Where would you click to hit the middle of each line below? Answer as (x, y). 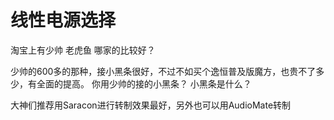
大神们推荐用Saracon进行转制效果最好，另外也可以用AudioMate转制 (151, 105)
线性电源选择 (63, 20)
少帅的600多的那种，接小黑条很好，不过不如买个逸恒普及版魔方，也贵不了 (163, 71)
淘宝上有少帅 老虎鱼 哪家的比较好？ (83, 50)
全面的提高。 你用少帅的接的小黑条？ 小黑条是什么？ (144, 83)
